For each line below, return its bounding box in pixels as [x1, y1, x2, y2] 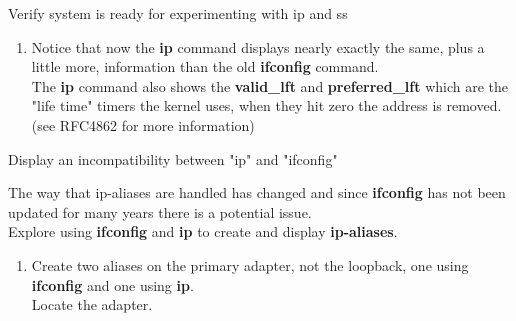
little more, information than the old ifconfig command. [31, 56, 379, 77]
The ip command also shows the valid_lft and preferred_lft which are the [31, 75, 509, 96]
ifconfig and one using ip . [31, 274, 194, 295]
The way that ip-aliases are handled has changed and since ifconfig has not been [8, 182, 506, 203]
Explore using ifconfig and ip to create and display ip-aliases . [8, 221, 398, 242]
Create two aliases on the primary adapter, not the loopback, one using [31, 254, 469, 275]
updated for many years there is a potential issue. [8, 201, 312, 222]
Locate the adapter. [31, 294, 153, 315]
